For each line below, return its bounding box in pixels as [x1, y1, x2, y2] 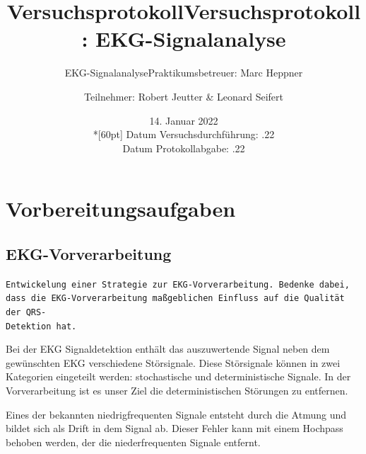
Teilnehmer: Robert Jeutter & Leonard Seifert [84, 89, 283, 103]
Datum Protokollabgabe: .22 [122, 140, 245, 155]
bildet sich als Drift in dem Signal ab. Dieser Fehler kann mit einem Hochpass [6, 421, 343, 436]
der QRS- [6, 307, 47, 317]
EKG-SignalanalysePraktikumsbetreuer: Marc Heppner [64, 65, 303, 80]
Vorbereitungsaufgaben [6, 194, 236, 223]
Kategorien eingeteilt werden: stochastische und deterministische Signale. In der [6, 369, 351, 384]
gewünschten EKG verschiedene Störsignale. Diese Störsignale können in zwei [6, 355, 341, 370]
